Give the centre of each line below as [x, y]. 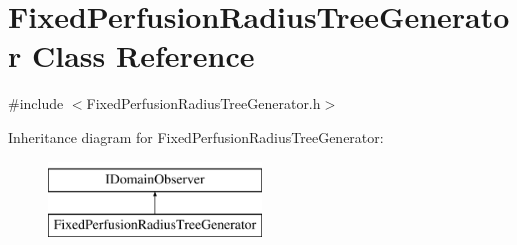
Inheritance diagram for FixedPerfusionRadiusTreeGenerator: [196, 136]
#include [36, 103]
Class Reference [143, 55]
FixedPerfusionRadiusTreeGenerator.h [203, 103]
